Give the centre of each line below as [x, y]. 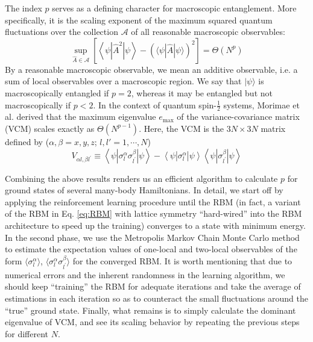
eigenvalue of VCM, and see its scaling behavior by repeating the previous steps [152, 322]
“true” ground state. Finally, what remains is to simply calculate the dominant [150, 310]
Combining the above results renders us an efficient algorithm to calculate [141, 178]
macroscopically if [38, 104]
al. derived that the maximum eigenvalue [81, 117]
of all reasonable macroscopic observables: [208, 32]
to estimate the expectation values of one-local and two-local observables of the [151, 249]
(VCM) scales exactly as [50, 128]
